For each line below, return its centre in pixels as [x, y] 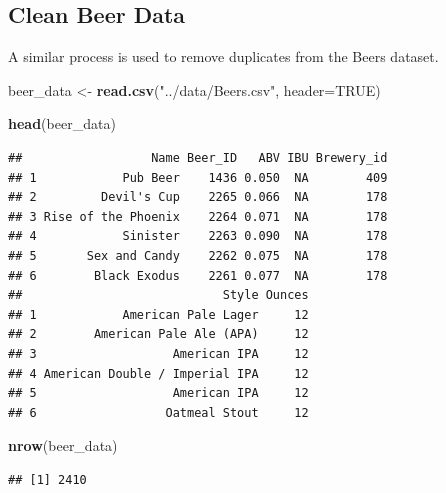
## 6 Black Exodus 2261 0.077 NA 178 [198, 275]
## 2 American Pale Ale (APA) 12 [158, 334]
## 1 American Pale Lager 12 [158, 314]
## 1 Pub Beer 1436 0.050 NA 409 [198, 177]
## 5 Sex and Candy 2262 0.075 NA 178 [198, 255]
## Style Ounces [158, 295]
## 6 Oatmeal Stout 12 [158, 412]
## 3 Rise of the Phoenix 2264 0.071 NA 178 [198, 216]
